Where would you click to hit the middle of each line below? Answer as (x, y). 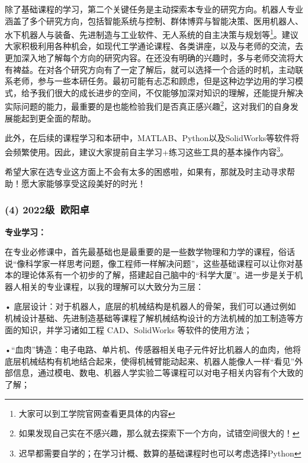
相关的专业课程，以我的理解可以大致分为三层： (112, 286)
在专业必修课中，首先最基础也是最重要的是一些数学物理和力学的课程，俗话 (150, 252)
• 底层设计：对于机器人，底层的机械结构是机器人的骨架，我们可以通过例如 (150, 306)
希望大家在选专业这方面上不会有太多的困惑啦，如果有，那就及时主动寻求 (146, 172)
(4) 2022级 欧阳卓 (47, 210)
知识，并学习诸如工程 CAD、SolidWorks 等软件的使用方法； (137, 329)
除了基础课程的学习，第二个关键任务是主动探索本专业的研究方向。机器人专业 (154, 9)
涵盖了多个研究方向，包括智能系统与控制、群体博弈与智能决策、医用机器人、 (154, 20)
